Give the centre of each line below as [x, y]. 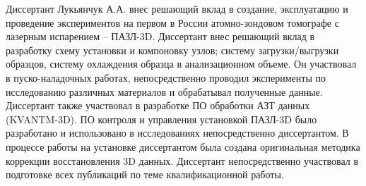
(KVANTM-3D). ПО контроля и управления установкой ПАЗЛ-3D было [161, 119]
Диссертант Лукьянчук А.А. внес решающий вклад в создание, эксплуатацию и [177, 8]
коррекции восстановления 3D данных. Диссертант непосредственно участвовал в [182, 160]
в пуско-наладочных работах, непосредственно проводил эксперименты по [166, 77]
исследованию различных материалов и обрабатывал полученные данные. [164, 91]
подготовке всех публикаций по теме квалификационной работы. [145, 174]
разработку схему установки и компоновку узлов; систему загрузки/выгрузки [172, 50]
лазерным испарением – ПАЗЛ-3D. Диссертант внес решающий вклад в [160, 36]
